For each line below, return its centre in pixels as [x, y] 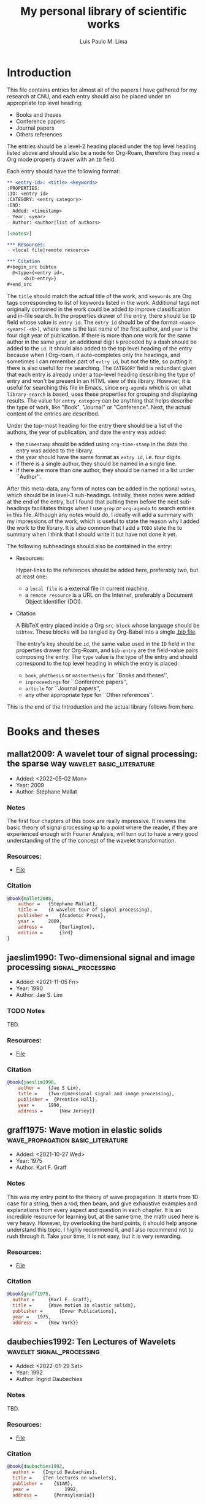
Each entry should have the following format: [63, 171]
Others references [39, 134]
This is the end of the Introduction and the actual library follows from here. [101, 707]
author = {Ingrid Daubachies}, [55, 1472]
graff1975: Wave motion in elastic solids [85, 1130]
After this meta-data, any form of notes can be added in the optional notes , [101, 488]
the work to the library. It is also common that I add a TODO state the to [95, 527]
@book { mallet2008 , [30, 899]
